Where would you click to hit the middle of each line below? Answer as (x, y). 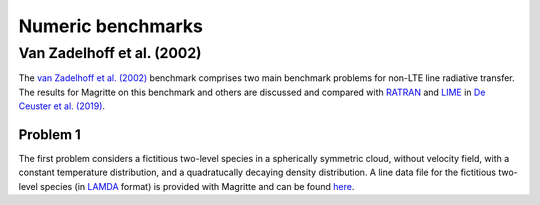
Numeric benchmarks (111, 26)
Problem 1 (50, 134)
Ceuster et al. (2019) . (61, 106)
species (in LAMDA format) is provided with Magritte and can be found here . (197, 186)
